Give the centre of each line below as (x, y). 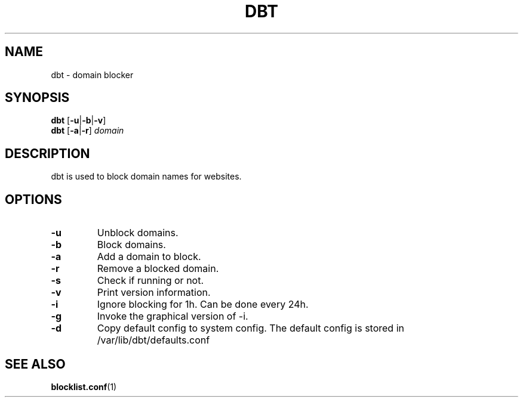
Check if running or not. (150, 281)
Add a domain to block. (149, 257)
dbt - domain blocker (92, 75)
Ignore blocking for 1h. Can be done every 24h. (203, 304)
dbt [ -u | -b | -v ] (79, 120)
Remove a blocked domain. (158, 269)
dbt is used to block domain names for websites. (146, 177)
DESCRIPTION (47, 153)
